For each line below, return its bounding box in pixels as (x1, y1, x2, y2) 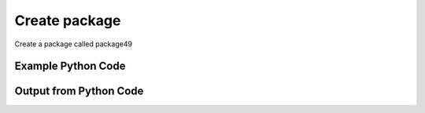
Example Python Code (14, 60, 126, 73)
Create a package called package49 (14, 39, 133, 49)
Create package (14, 12, 121, 29)
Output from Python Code (14, 85, 144, 98)
